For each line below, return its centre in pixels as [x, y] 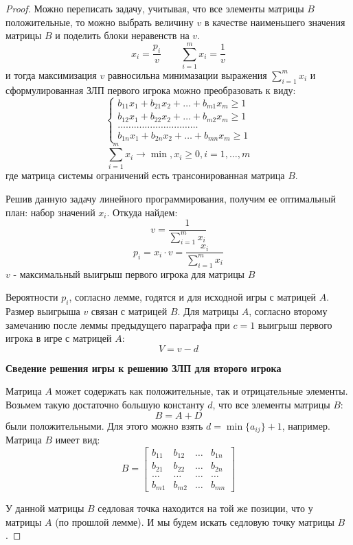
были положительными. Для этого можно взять [104, 425]
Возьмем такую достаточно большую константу [105, 404]
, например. [306, 425]
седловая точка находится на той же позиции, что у [205, 508]
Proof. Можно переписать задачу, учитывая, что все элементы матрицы [155, 8]
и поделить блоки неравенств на [122, 35]
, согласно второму [288, 311]
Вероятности [32, 297]
